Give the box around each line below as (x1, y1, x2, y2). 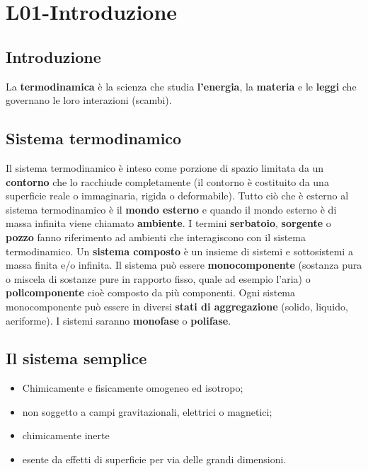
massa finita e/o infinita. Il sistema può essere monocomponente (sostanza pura (6, 257, 362, 272)
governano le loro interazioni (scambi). (6, 93, 172, 107)
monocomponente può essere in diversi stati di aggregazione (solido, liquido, (6, 298, 348, 313)
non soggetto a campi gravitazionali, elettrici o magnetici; (22, 404, 272, 419)
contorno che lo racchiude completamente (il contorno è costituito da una (6, 174, 329, 189)
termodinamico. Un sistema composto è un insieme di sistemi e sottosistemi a (6, 243, 353, 258)
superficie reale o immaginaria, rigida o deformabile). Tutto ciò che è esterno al (6, 188, 349, 203)
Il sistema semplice (6, 347, 147, 369)
